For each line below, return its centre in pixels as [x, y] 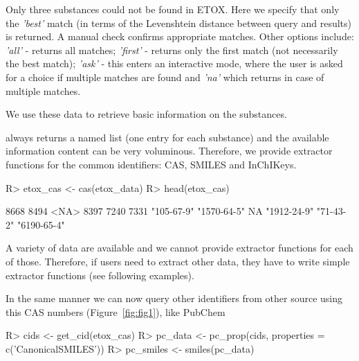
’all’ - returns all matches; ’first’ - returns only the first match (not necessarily [172, 50]
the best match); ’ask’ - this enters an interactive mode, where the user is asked [174, 63]
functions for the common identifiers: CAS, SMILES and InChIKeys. [151, 164]
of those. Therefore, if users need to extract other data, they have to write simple [178, 261]
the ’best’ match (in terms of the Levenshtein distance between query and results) [179, 23]
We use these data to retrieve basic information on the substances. [146, 114]
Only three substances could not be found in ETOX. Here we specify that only [173, 9]
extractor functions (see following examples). [100, 275]
